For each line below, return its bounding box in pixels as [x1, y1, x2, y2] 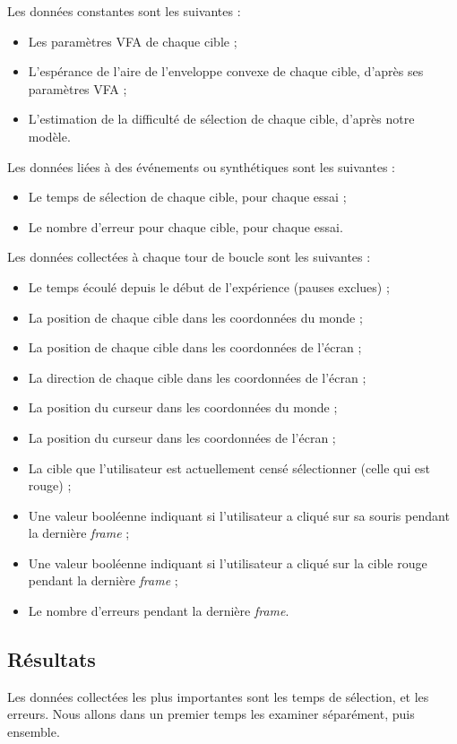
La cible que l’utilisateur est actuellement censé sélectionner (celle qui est [28, 458, 430, 477]
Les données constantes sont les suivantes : [7, 2, 241, 20]
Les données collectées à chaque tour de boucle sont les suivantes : [7, 247, 371, 266]
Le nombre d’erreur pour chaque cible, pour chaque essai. [28, 217, 343, 236]
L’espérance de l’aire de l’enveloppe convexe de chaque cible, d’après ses [28, 62, 424, 81]
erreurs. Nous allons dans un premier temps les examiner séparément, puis [7, 705, 415, 723]
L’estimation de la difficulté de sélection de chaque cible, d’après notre [28, 109, 415, 128]
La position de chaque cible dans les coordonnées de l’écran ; [28, 338, 362, 357]
